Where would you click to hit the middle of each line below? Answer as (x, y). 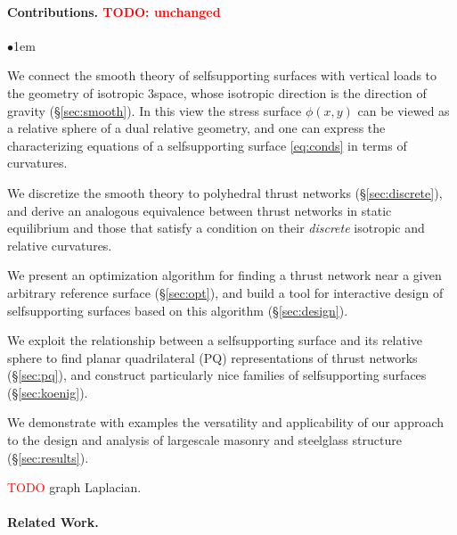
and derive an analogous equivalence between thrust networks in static (200, 210)
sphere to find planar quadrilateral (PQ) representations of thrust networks (212, 357)
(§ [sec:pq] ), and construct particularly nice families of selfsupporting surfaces (217, 375)
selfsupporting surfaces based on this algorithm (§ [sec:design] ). (178, 310)
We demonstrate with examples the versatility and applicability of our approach (226, 422)
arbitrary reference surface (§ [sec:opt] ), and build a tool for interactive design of (225, 292)
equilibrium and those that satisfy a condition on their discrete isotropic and (216, 228)
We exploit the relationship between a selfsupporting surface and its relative (215, 340)
